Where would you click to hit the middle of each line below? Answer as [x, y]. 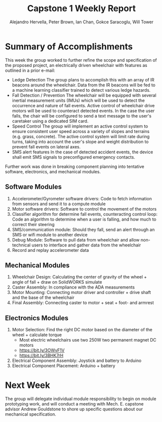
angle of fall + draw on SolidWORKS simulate [57, 282]
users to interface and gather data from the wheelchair [86, 245]
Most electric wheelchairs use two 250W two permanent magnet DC [88, 340]
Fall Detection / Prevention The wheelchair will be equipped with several [84, 95]
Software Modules [33, 187]
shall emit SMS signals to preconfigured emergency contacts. [73, 157]
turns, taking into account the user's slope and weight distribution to [80, 142]
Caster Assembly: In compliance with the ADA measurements [73, 287]
